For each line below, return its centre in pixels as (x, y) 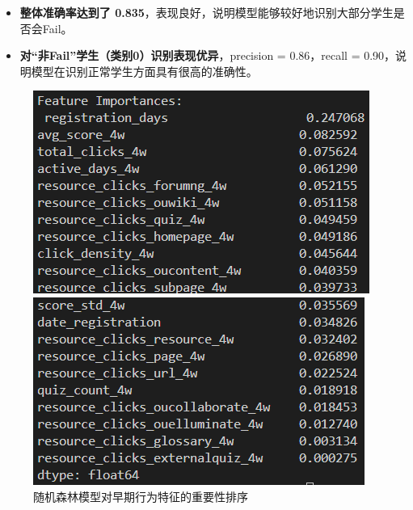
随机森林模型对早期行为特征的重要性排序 (141, 496)
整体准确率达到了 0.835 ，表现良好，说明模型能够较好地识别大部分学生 (206, 12)
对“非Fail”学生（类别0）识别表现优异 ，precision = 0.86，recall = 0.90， (208, 55)
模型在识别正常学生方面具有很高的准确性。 (144, 71)
